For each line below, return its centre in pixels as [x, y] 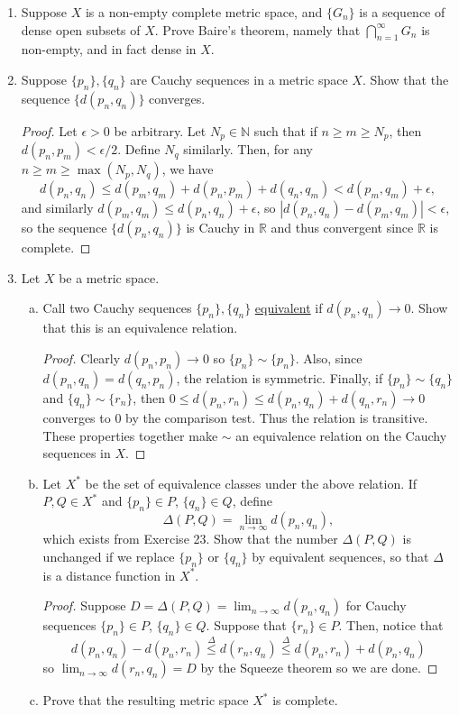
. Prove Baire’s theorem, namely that [257, 29]
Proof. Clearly [82, 358]
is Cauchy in [220, 228]
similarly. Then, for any [248, 149]
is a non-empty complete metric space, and [204, 12]
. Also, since [329, 358]
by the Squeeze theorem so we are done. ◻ [319, 668]
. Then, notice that [391, 625]
